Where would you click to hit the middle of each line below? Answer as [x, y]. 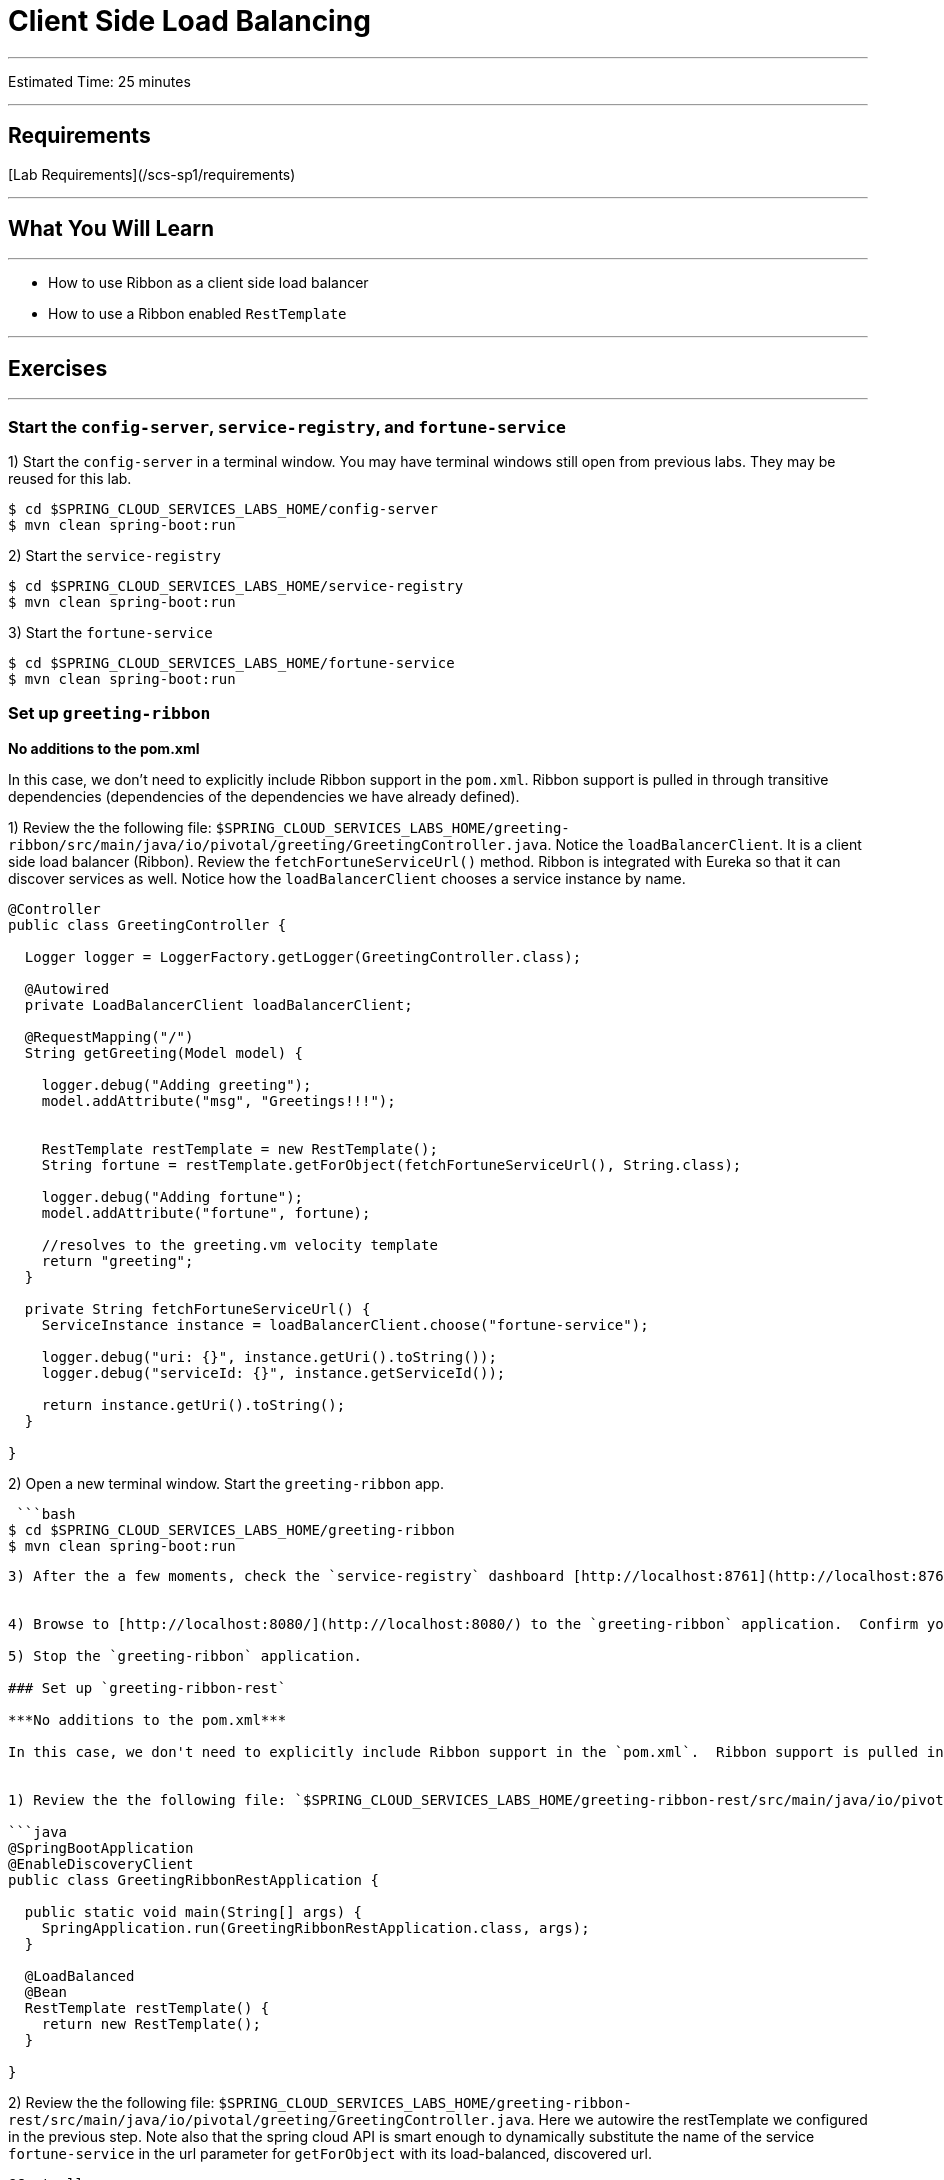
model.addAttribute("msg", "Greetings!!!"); [218, 1100]
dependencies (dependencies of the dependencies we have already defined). [264, 796]
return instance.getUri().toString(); [193, 1404]
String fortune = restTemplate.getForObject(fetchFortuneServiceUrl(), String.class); [391, 1164]
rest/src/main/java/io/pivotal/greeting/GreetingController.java [269, 2119]
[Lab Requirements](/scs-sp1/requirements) [152, 174]
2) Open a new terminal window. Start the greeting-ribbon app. [226, 1483]
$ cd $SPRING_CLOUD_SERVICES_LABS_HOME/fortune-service [231, 663]
